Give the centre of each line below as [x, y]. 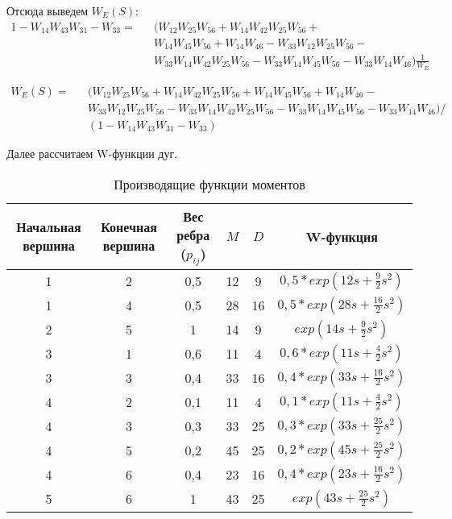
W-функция [342, 236]
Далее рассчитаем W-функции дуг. [92, 153]
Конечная [129, 227]
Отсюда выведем [48, 10]
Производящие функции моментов [209, 184]
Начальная [49, 227]
